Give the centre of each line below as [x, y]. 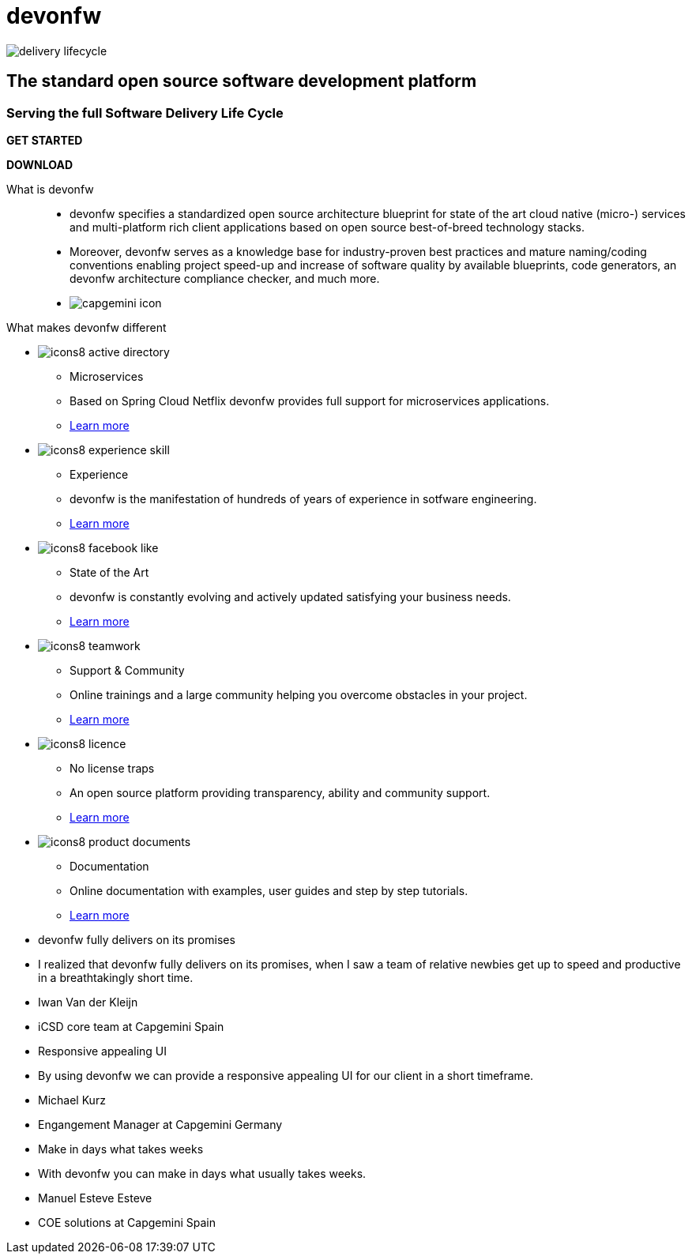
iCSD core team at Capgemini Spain [131, 1026]
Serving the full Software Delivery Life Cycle [145, 113]
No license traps [112, 768]
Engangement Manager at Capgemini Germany [160, 1124]
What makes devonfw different [86, 327]
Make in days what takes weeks [121, 1149]
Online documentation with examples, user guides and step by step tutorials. [269, 890]
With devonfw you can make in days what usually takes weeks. [202, 1173]
